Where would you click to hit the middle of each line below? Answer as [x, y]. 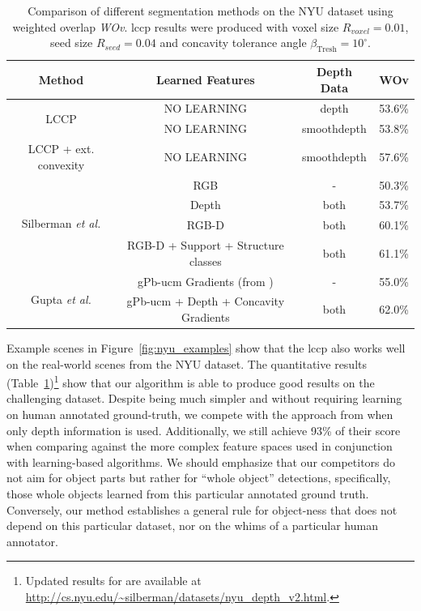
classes [205, 261]
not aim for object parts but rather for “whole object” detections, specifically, [199, 478]
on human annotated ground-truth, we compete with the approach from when [200, 414]
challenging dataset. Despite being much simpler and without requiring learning [204, 398]
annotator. [32, 541]
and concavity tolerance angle [233, 43]
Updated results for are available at [113, 581]
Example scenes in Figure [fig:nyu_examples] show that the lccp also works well [206, 348]
